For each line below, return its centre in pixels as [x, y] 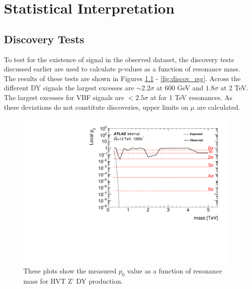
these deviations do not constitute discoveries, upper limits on [96, 107]
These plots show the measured [70, 271]
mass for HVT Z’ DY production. [73, 281]
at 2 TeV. [234, 88]
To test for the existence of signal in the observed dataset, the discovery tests [119, 59]
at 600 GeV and [180, 88]
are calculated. [218, 107]
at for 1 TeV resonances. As [191, 97]
